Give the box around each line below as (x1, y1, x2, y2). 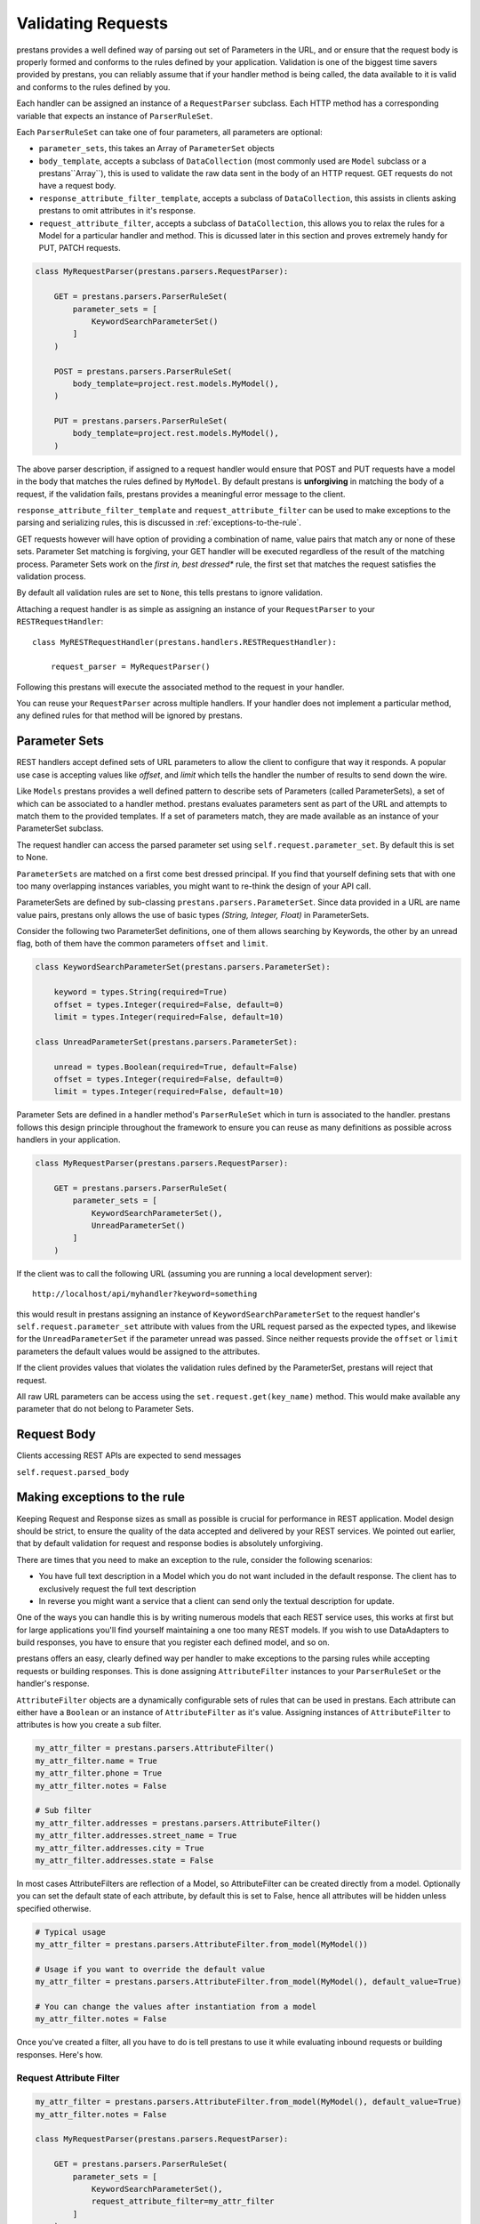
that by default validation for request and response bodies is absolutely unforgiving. (16, 1538, 324, 1549)
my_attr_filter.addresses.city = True (35, 1842, 204, 1853)
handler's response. (16, 1678, 90, 1689)
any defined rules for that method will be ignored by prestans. (16, 710, 244, 721)
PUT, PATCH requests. (38, 243, 121, 254)
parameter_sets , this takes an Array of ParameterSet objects (38, 143, 275, 154)
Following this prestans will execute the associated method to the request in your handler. (16, 681, 345, 692)
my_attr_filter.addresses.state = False (35, 1855, 213, 1865)
